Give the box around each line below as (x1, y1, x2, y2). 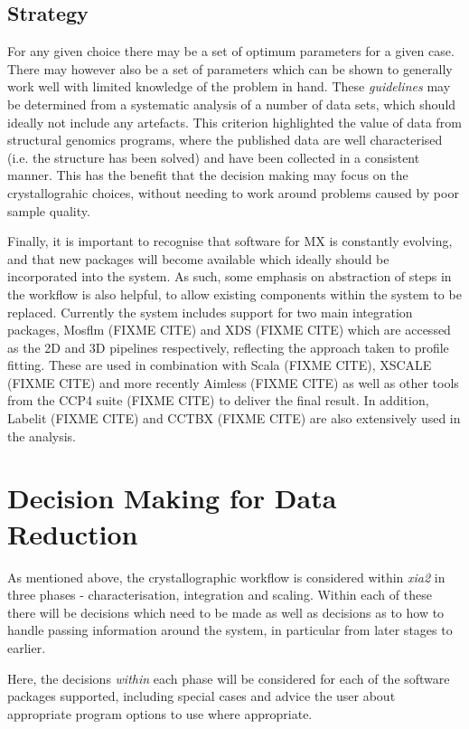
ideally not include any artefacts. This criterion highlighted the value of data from (7, 112, 462, 131)
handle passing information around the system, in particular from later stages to (7, 620, 453, 639)
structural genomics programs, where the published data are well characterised (7, 130, 443, 149)
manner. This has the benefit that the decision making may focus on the (7, 166, 408, 185)
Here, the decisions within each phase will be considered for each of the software (7, 668, 450, 687)
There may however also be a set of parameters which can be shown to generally (7, 59, 453, 78)
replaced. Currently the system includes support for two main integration (7, 302, 413, 321)
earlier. (7, 638, 46, 657)
